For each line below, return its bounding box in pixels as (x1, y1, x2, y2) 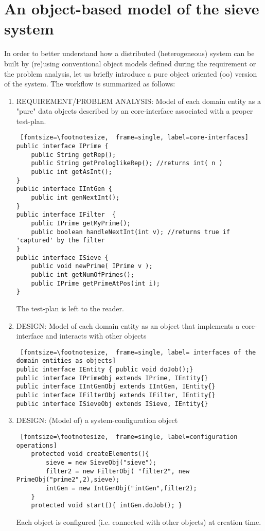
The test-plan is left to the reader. (16, 303, 124, 313)
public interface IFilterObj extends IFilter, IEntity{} (16, 392, 216, 399)
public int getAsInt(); (31, 168, 112, 176)
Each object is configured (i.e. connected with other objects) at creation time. (16, 516, 261, 527)
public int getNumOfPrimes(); (31, 271, 134, 278)
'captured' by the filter (16, 237, 105, 244)
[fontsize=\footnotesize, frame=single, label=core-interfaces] (20, 134, 249, 141)
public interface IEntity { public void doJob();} (16, 366, 193, 374)
